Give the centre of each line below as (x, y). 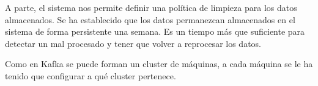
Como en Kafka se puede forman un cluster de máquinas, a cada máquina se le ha (159, 64)
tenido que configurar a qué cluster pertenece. (91, 75)
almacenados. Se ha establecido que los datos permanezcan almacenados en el (150, 19)
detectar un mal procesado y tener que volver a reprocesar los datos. (133, 43)
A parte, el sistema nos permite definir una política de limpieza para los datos (151, 7)
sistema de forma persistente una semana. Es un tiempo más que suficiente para (155, 31)
